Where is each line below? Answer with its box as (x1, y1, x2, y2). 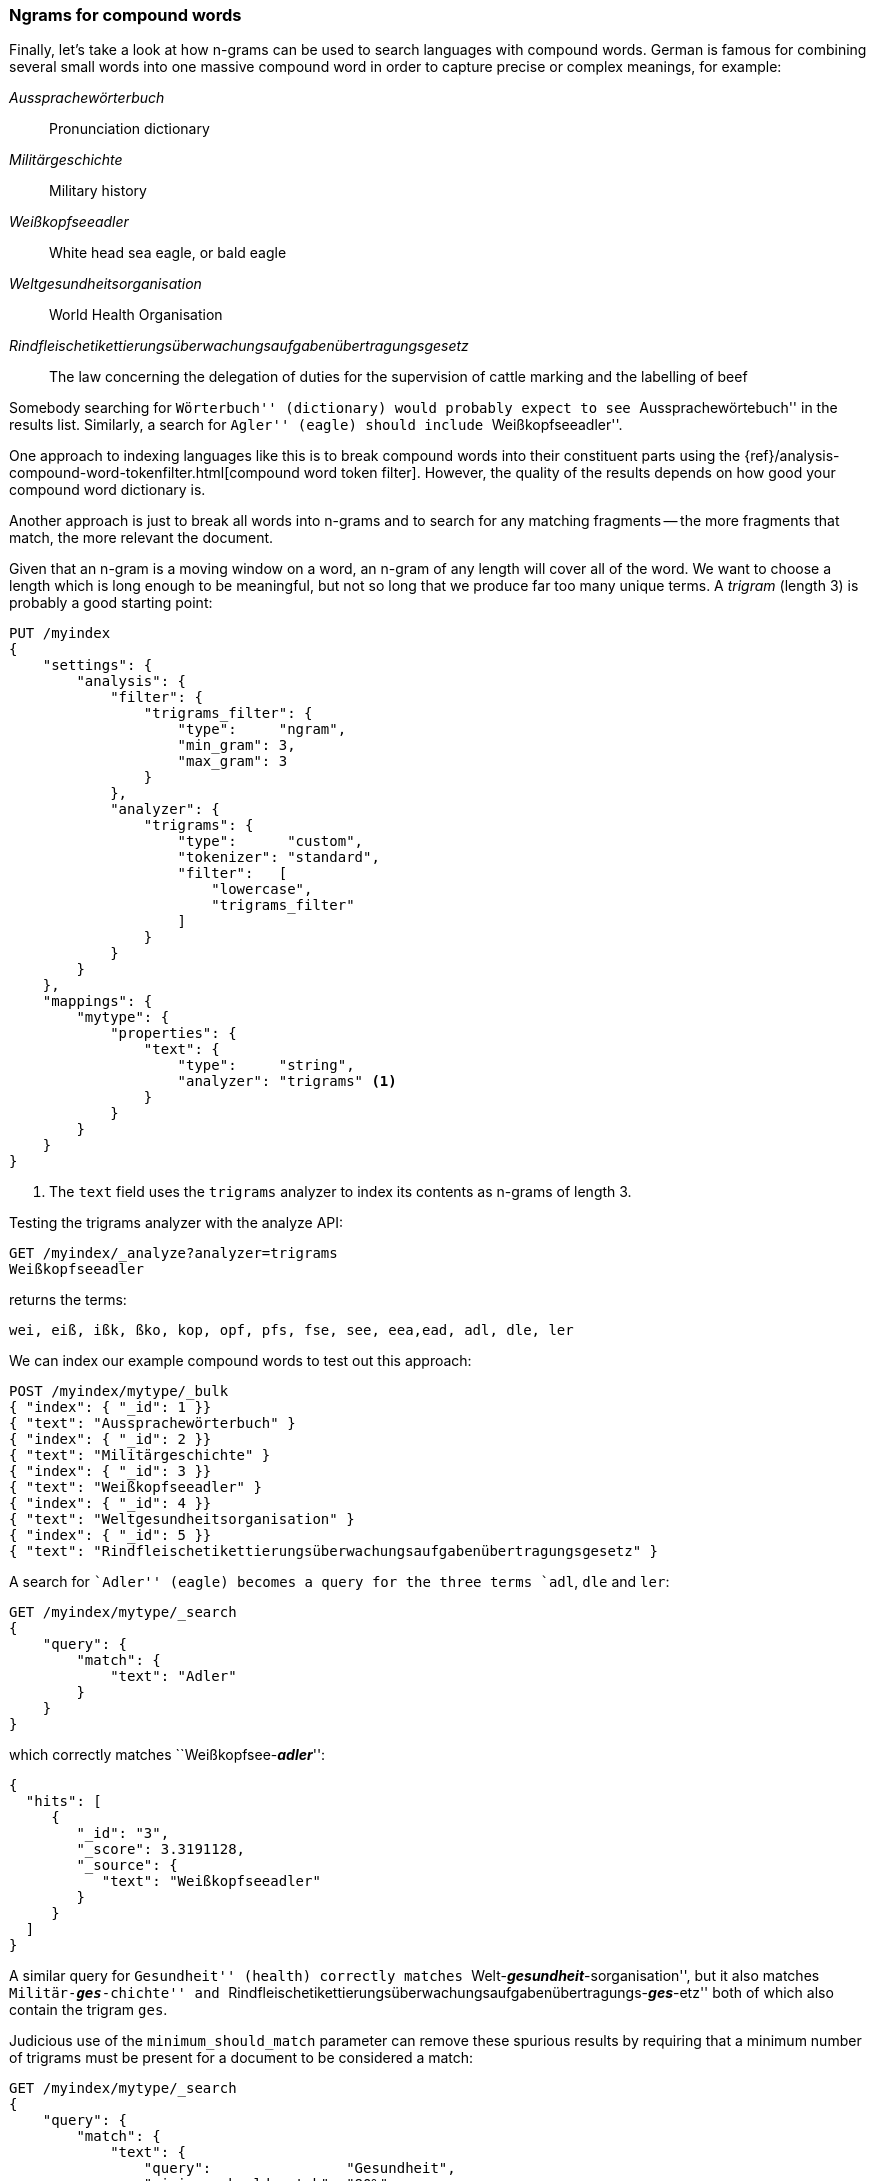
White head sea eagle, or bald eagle (49, 244, 287, 262)
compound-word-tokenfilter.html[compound (9, 464, 300, 482)
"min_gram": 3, (177, 737, 296, 754)
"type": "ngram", (177, 721, 347, 738)
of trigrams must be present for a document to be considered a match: (9, 2049, 474, 2067)
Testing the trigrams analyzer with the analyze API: (9, 1214, 344, 1232)
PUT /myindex (9, 625, 111, 642)
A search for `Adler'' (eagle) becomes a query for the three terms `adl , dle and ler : (9, 1573, 670, 1591)
